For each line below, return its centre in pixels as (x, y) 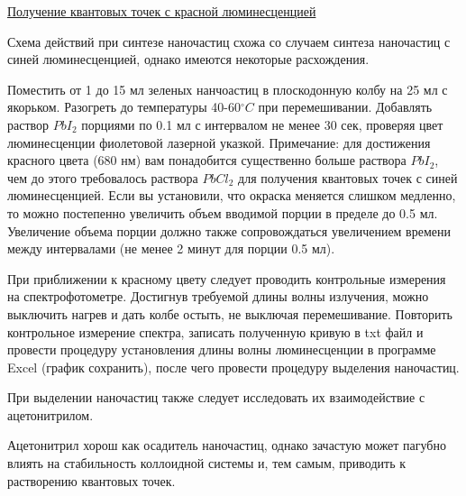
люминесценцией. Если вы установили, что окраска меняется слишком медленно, (232, 195)
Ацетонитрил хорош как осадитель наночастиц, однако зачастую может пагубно (227, 445)
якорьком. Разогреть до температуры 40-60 (124, 107)
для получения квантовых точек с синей (348, 177)
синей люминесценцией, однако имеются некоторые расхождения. (188, 59)
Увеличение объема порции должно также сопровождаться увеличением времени (229, 230)
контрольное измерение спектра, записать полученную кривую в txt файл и (215, 331)
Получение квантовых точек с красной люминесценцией (162, 11)
